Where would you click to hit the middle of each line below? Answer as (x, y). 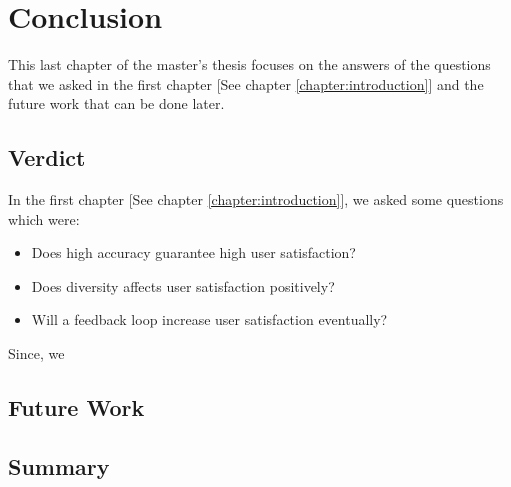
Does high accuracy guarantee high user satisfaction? (193, 252)
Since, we (36, 353)
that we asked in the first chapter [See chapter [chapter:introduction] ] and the (246, 83)
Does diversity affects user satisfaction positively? (183, 285)
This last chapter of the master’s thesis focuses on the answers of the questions (249, 64)
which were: (44, 218)
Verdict (47, 157)
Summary (59, 465)
